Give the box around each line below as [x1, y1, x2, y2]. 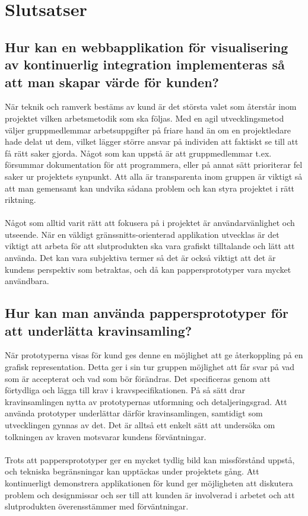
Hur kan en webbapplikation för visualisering [5, 37, 288, 56]
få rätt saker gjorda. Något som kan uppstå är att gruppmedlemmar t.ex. [5, 146, 272, 159]
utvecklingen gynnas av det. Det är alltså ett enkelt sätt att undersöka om [5, 419, 275, 431]
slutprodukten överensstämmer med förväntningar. [5, 500, 189, 512]
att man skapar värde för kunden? [5, 72, 220, 91]
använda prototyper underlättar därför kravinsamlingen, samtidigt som [5, 407, 263, 419]
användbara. [5, 275, 49, 287]
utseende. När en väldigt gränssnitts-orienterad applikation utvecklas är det [5, 228, 280, 240]
